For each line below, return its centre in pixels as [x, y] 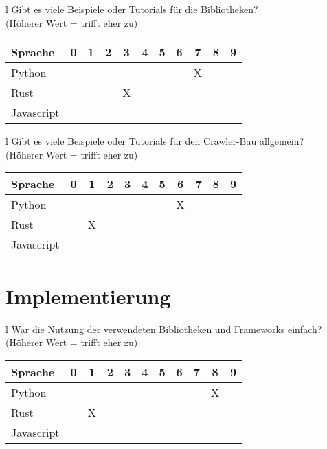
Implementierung [88, 296]
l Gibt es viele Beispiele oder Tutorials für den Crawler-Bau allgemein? [155, 141]
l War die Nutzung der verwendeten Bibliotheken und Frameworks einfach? [164, 329]
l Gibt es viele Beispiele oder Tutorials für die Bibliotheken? [132, 9]
